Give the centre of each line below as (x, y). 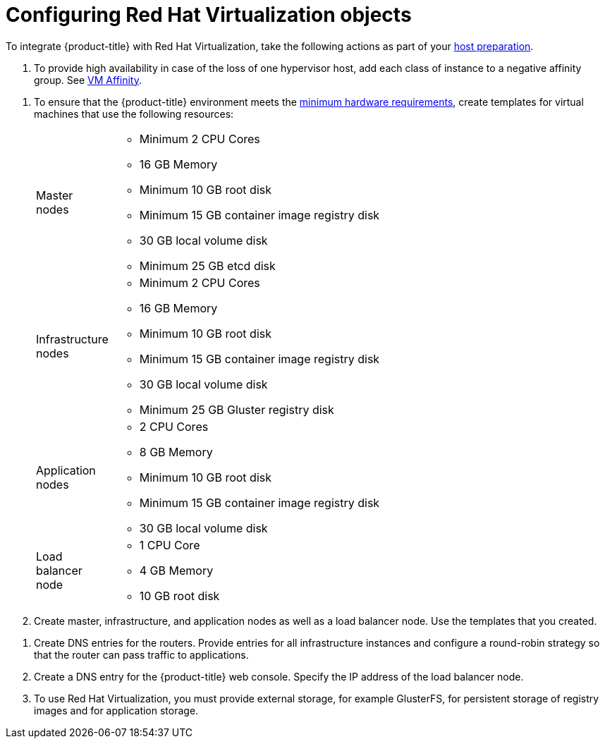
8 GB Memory (176, 452)
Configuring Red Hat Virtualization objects (209, 15)
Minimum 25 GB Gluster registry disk (237, 409)
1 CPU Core (170, 545)
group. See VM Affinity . (88, 80)
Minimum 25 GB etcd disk (207, 266)
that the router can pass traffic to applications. (141, 654)
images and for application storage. (116, 710)
